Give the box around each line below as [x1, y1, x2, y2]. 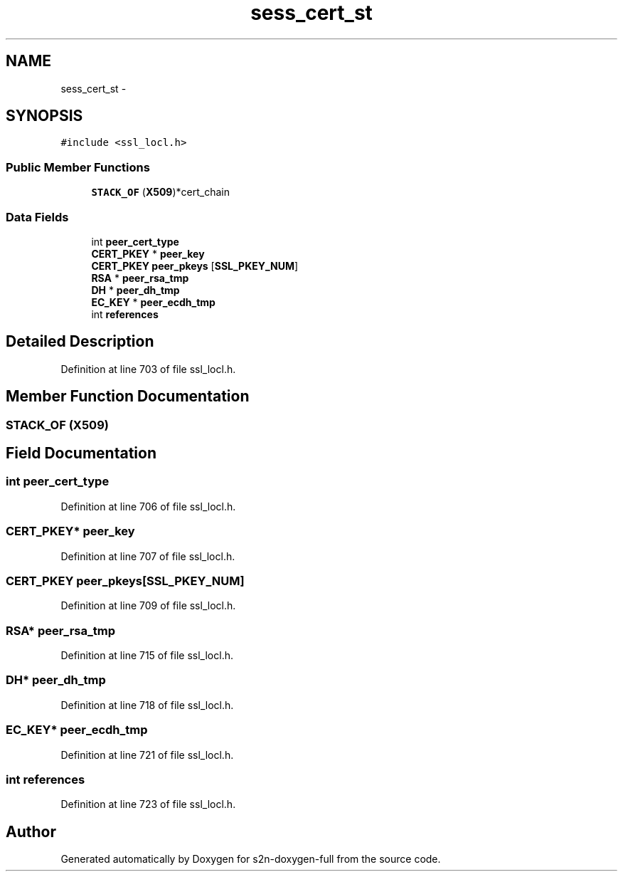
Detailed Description [6, 332, 154, 351]
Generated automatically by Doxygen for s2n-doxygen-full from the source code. [60, 853, 441, 866]
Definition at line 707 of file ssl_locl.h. [60, 550, 235, 562]
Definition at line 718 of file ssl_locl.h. [60, 698, 234, 711]
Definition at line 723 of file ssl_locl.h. [60, 798, 236, 811]
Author [6, 822, 56, 841]
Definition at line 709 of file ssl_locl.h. [60, 599, 236, 612]
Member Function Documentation [6, 387, 250, 406]
